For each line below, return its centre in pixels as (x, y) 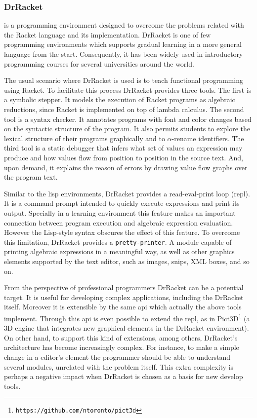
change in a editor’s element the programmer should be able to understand (117, 357)
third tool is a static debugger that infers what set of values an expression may (123, 148)
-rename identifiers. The (208, 138)
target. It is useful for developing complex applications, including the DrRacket (124, 297)
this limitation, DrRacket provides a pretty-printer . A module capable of (118, 242)
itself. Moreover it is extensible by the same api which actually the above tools (123, 307)
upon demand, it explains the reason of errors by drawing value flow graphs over (126, 167)
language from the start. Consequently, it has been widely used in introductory (124, 54)
